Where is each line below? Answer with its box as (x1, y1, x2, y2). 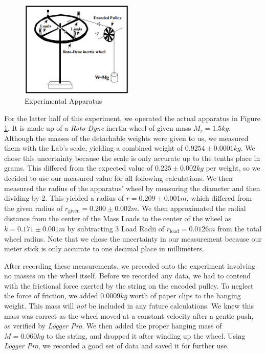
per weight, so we (206, 162, 260, 173)
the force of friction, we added (4, 290, 98, 301)
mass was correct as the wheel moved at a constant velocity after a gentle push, (4, 310, 254, 321)
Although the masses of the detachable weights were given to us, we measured (4, 132, 249, 143)
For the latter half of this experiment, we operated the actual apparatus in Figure (4, 112, 260, 123)
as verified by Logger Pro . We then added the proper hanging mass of (4, 320, 222, 331)
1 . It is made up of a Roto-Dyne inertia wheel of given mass (4, 123, 191, 133)
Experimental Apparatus (25, 95, 102, 106)
